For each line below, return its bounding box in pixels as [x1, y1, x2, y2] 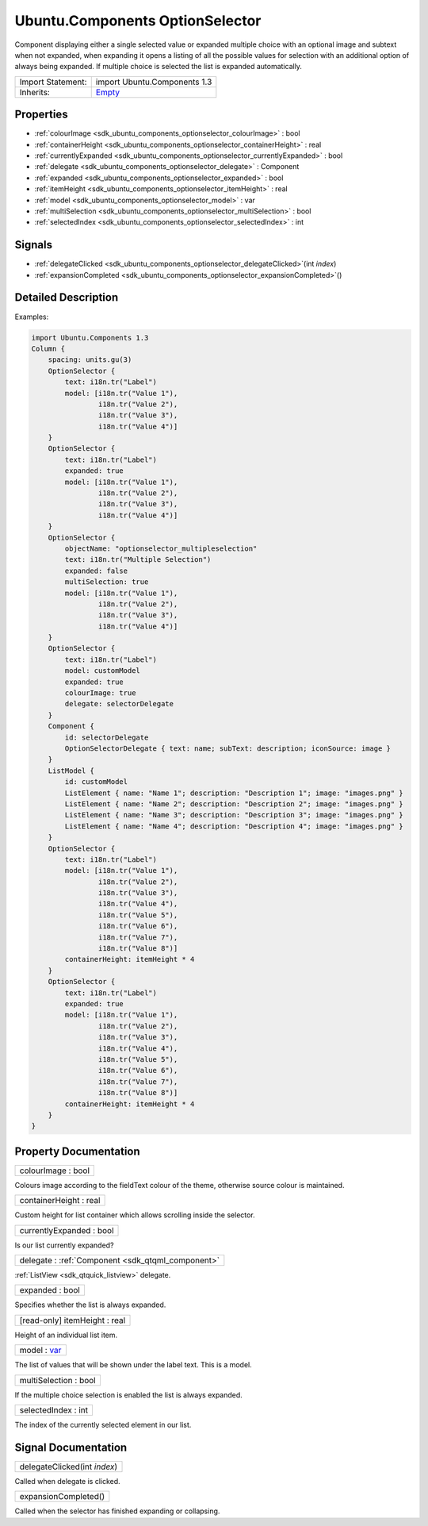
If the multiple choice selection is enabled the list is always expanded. [14, 1390, 243, 1400]
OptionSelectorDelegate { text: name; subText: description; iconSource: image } [64, 744, 392, 753]
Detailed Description [14, 290, 119, 305]
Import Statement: [19, 76, 87, 87]
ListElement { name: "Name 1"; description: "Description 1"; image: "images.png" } [64, 788, 403, 798]
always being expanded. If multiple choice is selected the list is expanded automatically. [14, 62, 303, 71]
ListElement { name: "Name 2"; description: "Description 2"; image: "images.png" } [64, 799, 403, 809]
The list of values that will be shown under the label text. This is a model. [14, 1360, 253, 1370]
